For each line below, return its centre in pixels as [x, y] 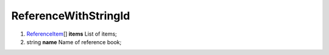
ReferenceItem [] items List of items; [72, 34]
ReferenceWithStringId [71, 16]
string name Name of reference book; [74, 42]
